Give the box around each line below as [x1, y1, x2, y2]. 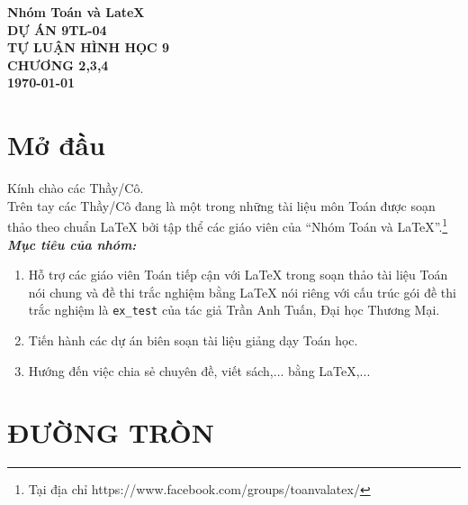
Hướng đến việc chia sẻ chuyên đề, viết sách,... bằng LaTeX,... [28, 361, 371, 380]
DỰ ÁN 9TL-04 [7, 20, 107, 39]
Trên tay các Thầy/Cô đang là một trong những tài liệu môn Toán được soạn [7, 196, 436, 215]
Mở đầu [7, 126, 105, 163]
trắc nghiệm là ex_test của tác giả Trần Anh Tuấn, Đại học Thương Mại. [28, 300, 440, 319]
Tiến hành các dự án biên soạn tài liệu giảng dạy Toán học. [28, 330, 358, 349]
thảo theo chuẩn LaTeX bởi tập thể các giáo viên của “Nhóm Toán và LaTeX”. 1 [7, 215, 448, 235]
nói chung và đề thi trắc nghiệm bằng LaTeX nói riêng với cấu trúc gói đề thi [28, 282, 456, 301]
